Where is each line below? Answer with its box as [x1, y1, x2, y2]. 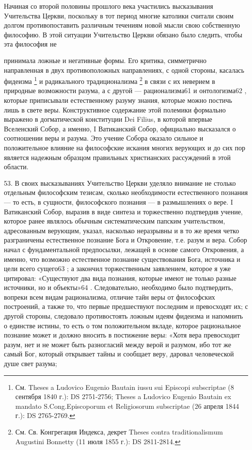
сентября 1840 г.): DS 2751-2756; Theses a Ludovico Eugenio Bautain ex [15, 391, 231, 402]
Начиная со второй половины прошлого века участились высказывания [4, 1, 213, 11]
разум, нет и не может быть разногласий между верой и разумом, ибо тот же [4, 339, 232, 349]
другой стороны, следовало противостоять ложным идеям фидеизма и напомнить [4, 311, 243, 321]
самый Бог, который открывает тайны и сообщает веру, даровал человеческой [4, 349, 234, 359]
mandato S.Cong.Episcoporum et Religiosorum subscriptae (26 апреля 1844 [15, 401, 239, 411]
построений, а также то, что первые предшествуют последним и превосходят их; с [4, 301, 248, 311]
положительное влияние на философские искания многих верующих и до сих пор [4, 142, 246, 152]
